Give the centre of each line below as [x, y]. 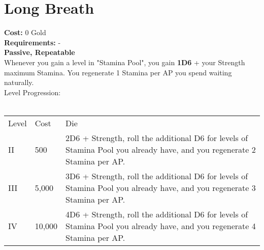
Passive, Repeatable [40, 52]
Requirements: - [32, 42]
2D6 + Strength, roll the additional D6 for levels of [157, 137]
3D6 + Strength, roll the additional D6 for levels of [157, 176]
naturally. [19, 82]
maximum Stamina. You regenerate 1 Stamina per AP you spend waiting [118, 72]
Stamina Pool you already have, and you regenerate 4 [161, 226]
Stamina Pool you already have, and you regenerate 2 [161, 149]
